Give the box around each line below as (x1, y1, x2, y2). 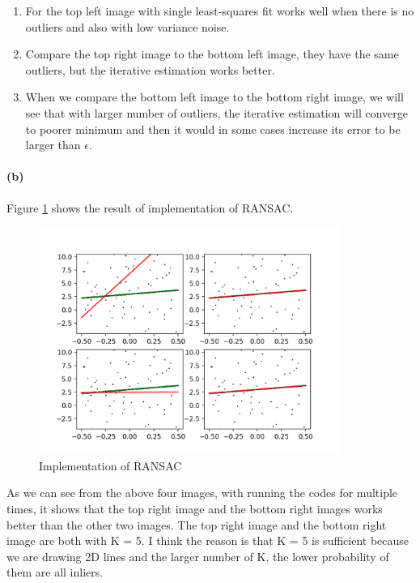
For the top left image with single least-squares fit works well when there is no (25, 2, 414, 19)
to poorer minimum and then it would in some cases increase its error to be (25, 120, 401, 137)
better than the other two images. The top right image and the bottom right (6, 516, 387, 533)
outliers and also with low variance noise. (25, 18, 230, 35)
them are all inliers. (6, 564, 104, 581)
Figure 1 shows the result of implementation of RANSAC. (6, 199, 294, 216)
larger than (25, 136, 81, 153)
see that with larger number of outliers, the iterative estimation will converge (25, 104, 408, 121)
